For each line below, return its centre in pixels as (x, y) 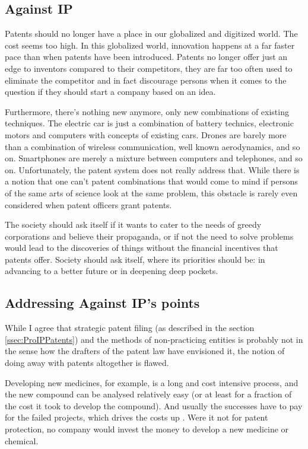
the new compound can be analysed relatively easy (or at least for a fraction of (148, 394)
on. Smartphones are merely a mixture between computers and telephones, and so (154, 158)
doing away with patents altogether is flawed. (87, 363)
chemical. (22, 440)
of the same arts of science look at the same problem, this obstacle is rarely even (151, 192)
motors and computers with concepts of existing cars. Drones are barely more (146, 134)
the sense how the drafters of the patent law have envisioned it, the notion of (145, 351)
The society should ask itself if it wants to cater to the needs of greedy (133, 224)
